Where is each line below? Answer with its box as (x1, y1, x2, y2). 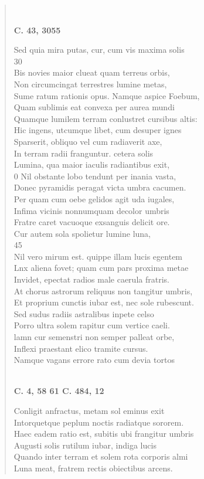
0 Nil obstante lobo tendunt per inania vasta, (13, 169, 176, 182)
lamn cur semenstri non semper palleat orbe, (13, 331, 175, 343)
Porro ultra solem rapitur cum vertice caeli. (13, 319, 170, 331)
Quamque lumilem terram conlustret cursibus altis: (13, 112, 198, 124)
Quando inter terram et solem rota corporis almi (13, 450, 188, 463)
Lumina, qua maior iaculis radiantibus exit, (13, 158, 170, 171)
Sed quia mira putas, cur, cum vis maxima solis (13, 43, 185, 56)
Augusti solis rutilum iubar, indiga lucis (13, 439, 157, 451)
